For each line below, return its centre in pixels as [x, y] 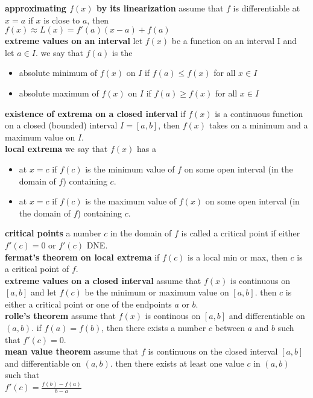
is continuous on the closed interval [213, 351]
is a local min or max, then [238, 257]
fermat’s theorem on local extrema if [82, 257]
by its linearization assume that [160, 8]
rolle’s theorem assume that [60, 316]
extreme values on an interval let [74, 41]
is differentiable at [267, 8]
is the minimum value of [130, 169]
